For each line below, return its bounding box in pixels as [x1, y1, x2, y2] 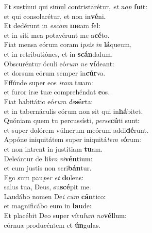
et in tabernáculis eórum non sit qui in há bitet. [4, 106, 143, 116]
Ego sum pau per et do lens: [4, 172, 84, 182]
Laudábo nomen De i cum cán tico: [4, 191, 106, 201]
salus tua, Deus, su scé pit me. [4, 182, 91, 192]
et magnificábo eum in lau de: [4, 201, 92, 211]
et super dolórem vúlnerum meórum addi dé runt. [4, 124, 149, 135]
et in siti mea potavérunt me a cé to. [4, 30, 110, 40]
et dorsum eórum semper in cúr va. [4, 68, 105, 78]
